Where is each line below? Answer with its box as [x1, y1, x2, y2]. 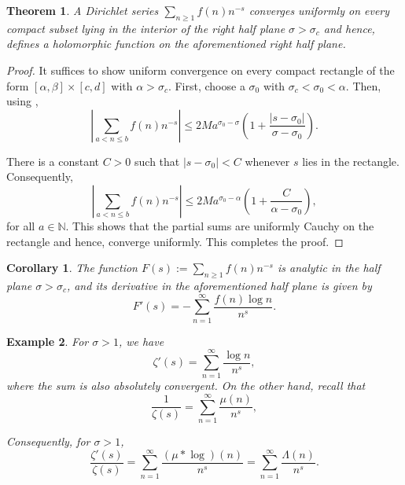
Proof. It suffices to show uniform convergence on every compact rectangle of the [6, 61, 395, 78]
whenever [245, 152, 290, 169]
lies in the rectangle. [302, 152, 399, 169]
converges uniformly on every [249, 2, 390, 18]
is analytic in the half [277, 259, 381, 276]
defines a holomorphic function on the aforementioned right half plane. [6, 35, 346, 52]
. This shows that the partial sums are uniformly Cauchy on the [65, 217, 374, 233]
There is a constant [6, 152, 100, 169]
